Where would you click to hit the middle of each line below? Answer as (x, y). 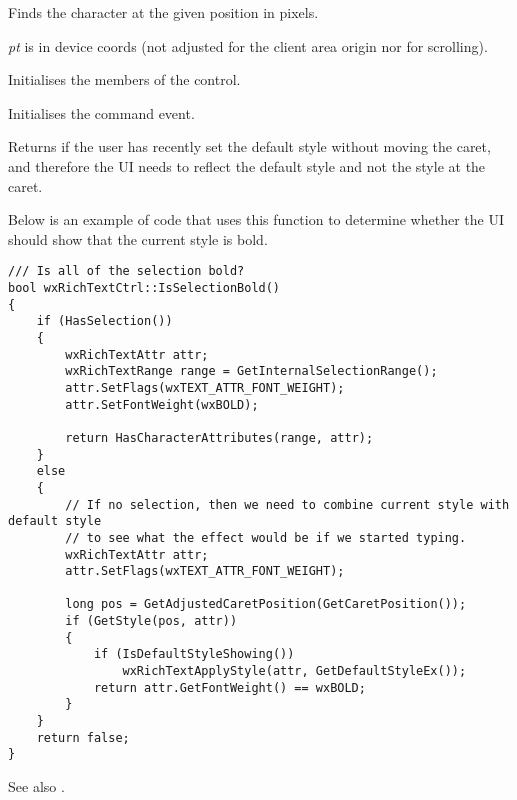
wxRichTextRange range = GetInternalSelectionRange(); (251, 371)
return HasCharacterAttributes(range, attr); (219, 437)
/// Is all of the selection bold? (126, 271)
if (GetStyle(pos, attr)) (151, 621)
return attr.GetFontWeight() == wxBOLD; (229, 687)
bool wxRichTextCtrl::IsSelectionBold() (144, 288)
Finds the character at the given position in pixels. (163, 12)
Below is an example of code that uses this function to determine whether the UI (256, 219)
